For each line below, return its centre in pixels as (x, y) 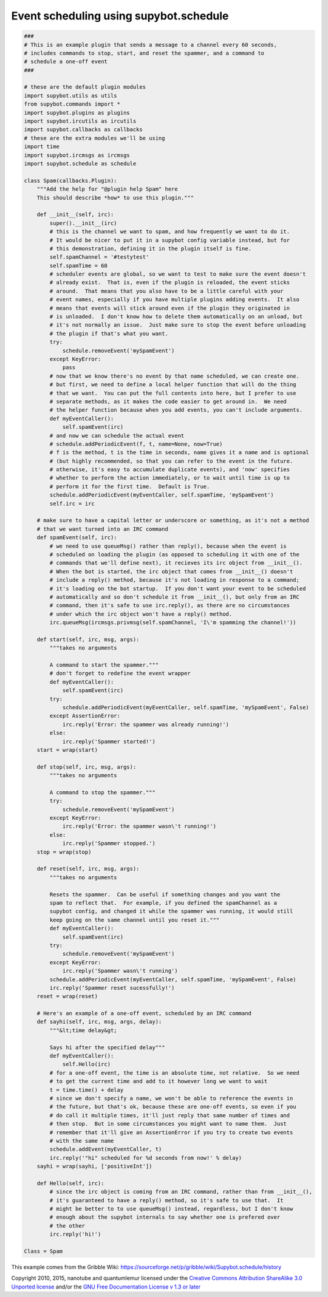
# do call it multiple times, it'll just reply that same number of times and (170, 1115)
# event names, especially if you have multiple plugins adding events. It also (175, 300)
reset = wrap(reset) (67, 996)
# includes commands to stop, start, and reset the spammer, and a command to (144, 53)
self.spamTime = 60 (78, 265)
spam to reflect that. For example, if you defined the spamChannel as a (163, 903)
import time (42, 147)
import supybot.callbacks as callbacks (83, 130)
